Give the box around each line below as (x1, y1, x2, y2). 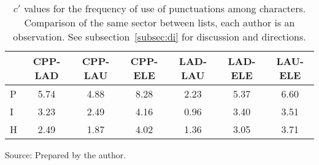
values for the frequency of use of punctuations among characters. (24, 1, 306, 15)
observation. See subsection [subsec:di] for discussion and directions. (13, 29, 306, 44)
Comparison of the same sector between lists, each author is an (24, 15, 295, 29)
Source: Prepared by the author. (5, 148, 126, 161)
